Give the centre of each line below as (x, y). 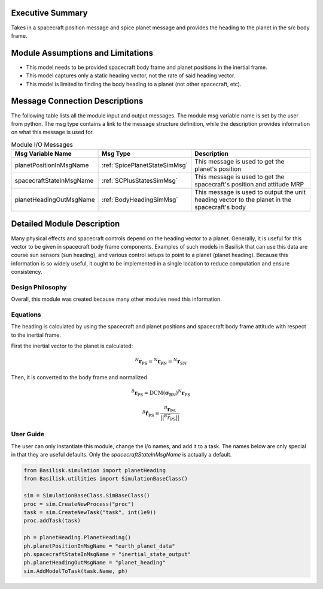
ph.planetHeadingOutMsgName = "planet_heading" (95, 563)
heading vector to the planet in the (243, 200)
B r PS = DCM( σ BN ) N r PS (161, 393)
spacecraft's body (220, 207)
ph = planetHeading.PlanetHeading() (77, 537)
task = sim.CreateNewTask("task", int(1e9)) (90, 512)
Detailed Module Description (65, 224)
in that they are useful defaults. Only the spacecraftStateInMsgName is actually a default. (121, 455)
